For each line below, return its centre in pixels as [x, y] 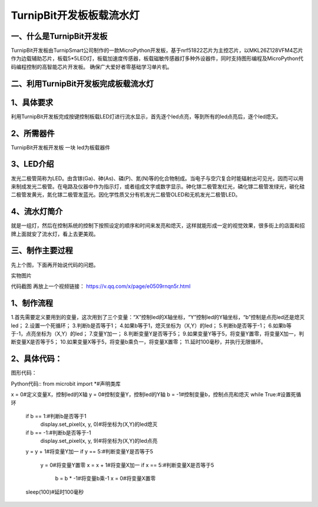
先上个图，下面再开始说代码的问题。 [55, 264]
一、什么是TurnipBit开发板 [59, 36]
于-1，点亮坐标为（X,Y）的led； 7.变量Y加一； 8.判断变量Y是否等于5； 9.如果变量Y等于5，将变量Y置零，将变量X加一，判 [158, 334]
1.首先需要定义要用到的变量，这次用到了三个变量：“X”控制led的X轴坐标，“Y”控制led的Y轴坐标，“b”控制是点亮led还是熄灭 [158, 317]
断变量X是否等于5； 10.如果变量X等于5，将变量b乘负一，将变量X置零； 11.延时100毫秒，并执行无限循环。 [138, 342]
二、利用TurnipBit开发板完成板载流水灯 [82, 83]
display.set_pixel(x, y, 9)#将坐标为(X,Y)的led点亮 [99, 441]
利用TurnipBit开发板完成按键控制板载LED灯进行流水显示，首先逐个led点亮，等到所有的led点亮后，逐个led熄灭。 [146, 116]
